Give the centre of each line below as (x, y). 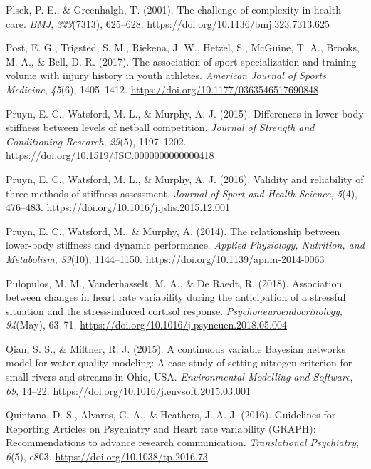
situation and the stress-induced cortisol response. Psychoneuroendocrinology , (174, 310)
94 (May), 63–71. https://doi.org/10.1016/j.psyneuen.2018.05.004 (146, 325)
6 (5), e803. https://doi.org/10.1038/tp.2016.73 (107, 457)
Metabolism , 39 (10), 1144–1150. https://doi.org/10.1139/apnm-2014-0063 (165, 258)
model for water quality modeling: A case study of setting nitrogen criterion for (179, 362)
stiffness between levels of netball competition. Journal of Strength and (160, 127)
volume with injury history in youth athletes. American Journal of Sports (166, 75)
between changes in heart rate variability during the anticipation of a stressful (176, 297)
